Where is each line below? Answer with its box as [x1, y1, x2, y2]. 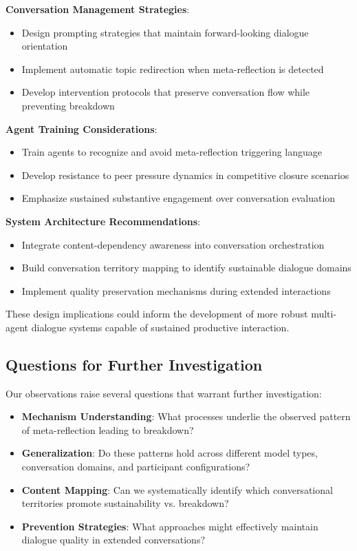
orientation [21, 39, 68, 53]
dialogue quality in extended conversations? [21, 532, 206, 547]
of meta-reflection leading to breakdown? [21, 422, 194, 437]
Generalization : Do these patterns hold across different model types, [21, 446, 318, 460]
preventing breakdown [21, 98, 115, 112]
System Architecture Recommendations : [6, 214, 201, 228]
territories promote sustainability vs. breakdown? [21, 496, 229, 510]
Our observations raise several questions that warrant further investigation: [6, 386, 322, 400]
